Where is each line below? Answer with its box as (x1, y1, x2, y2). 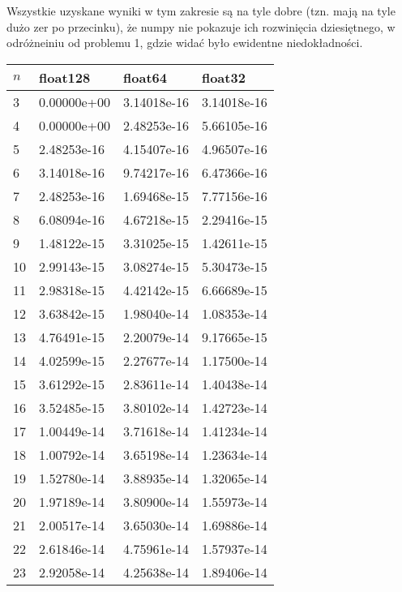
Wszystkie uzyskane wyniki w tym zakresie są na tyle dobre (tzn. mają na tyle (6, 2, 396, 19)
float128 (39, 67, 91, 87)
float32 (201, 67, 246, 87)
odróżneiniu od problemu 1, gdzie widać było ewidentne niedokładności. (6, 34, 363, 51)
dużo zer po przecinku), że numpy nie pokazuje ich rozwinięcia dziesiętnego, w (6, 18, 396, 35)
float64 (123, 67, 167, 87)
